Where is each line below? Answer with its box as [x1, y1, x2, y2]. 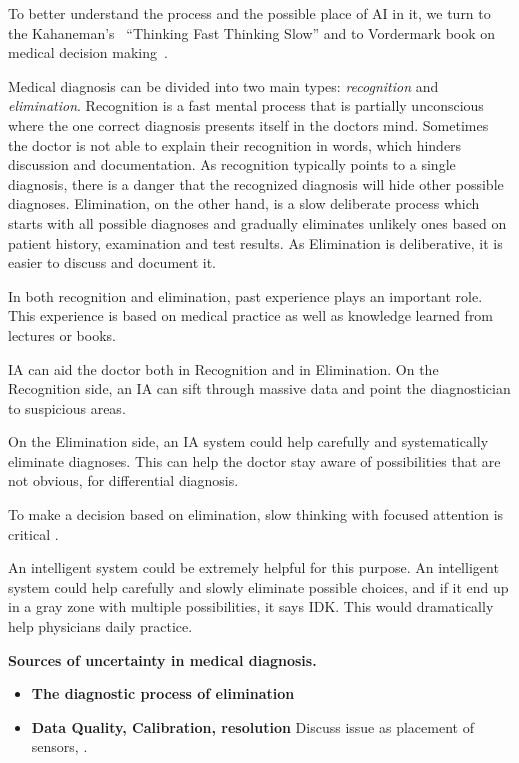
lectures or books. [8, 324, 116, 345]
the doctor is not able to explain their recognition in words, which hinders [8, 134, 462, 155]
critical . [8, 523, 59, 544]
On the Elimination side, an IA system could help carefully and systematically [8, 431, 489, 452]
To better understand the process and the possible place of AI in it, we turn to [8, 3, 491, 23]
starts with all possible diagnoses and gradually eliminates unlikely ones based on [8, 212, 507, 233]
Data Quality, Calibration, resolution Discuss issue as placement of [31, 716, 474, 737]
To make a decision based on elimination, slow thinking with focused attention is [8, 504, 504, 525]
